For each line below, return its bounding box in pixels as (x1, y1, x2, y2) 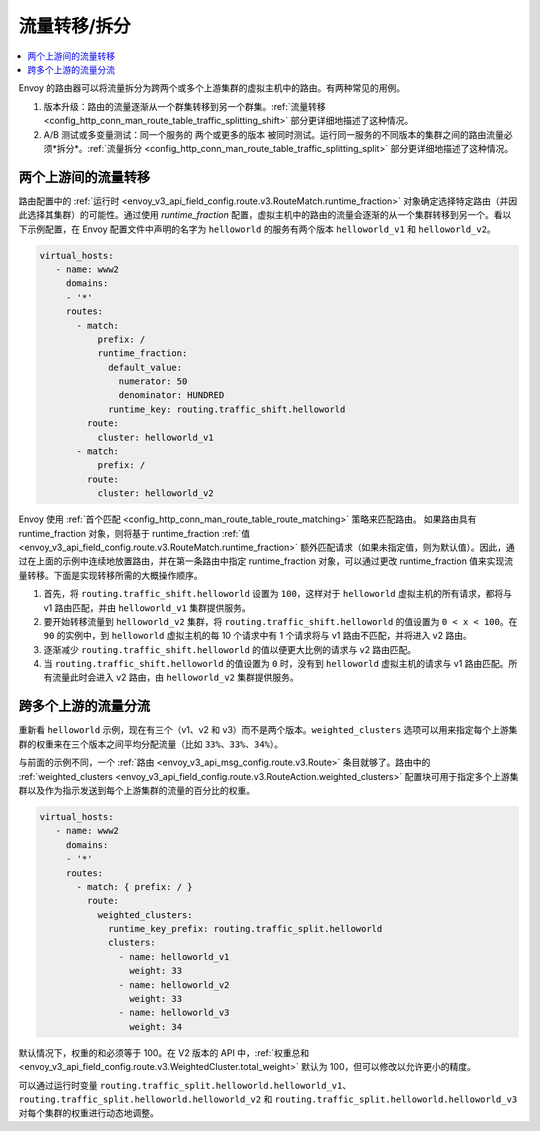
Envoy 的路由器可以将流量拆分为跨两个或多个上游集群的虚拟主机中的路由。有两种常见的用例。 (18, 82, 406, 94)
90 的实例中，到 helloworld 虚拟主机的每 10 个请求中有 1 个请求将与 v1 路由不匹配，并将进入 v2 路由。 (43, 630, 472, 642)
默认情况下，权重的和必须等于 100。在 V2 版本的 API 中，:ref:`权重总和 (18, 1046, 310, 1059)
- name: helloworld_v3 (118, 1007, 230, 1019)
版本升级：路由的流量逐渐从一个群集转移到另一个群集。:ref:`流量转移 (43, 100, 326, 112)
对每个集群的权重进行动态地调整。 (18, 1107, 159, 1119)
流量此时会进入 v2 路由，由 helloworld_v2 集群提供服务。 (51, 671, 299, 684)
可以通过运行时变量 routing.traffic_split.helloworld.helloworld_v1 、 (18, 1079, 352, 1091)
